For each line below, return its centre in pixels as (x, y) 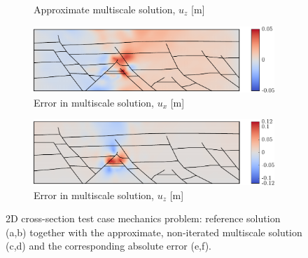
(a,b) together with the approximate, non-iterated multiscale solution (154, 232)
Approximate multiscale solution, (105, 9)
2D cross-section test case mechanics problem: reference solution (143, 218)
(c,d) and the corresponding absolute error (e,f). (108, 246)
